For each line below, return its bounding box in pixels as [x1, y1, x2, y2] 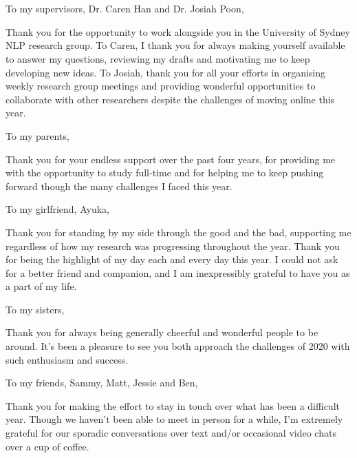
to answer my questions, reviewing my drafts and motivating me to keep [6, 51, 310, 65]
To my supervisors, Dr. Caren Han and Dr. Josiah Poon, [6, 1, 244, 16]
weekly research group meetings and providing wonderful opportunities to [6, 79, 316, 93]
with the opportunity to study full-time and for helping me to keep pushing [6, 165, 324, 180]
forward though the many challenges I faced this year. [6, 178, 232, 193]
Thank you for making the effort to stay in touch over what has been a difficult [6, 398, 340, 413]
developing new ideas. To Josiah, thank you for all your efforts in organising [6, 65, 326, 79]
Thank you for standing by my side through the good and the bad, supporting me [6, 225, 351, 239]
